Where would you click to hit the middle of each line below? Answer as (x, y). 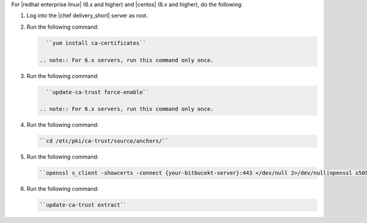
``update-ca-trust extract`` (83, 205)
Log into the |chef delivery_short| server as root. (87, 16)
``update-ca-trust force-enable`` (98, 92)
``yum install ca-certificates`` (96, 43)
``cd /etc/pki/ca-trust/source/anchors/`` (104, 141)
